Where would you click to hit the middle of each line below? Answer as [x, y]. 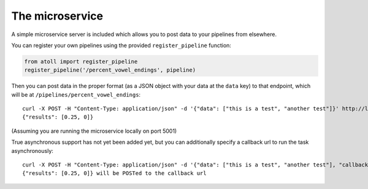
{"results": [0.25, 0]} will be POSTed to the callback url [114, 173]
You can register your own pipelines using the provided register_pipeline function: [121, 45]
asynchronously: [32, 150]
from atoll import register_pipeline [81, 61]
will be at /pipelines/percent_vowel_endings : [76, 94]
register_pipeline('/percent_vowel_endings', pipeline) [110, 70]
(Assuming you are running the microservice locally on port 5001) [94, 131]
